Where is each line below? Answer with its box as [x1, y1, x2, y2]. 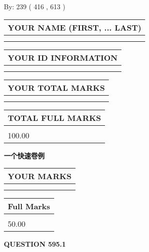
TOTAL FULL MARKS [8, 112, 101, 123]
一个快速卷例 [4, 150, 45, 160]
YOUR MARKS [8, 170, 72, 182]
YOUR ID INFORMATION [8, 51, 118, 63]
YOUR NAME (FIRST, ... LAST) [8, 21, 142, 33]
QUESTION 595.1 [4, 239, 66, 249]
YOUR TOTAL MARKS [8, 82, 105, 93]
